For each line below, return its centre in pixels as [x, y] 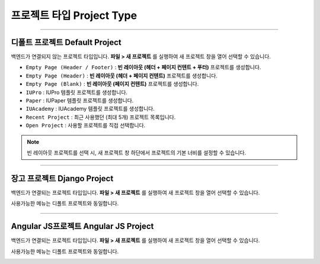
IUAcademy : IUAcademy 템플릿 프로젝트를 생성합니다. [90, 109]
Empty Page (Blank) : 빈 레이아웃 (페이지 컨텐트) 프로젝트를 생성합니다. [112, 84]
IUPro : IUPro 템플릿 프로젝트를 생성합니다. [76, 92]
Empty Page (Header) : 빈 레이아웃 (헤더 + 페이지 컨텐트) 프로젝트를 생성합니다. [121, 75]
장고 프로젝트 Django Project [62, 178]
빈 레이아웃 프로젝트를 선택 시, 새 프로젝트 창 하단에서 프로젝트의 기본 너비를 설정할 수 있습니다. [137, 152]
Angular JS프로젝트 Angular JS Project [82, 226]
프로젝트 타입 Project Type [74, 15]
